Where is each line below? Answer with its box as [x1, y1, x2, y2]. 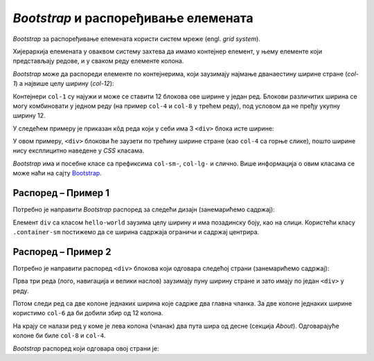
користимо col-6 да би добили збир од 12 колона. [12, 309, 163, 317]
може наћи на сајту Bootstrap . [12, 169, 102, 177]
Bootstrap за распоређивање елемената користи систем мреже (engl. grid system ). [12, 35, 261, 43]
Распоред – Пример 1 [12, 187, 110, 199]
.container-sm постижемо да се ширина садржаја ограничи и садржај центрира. [12, 227, 260, 236]
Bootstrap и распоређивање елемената [12, 10, 253, 26]
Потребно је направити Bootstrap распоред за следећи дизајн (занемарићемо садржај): [12, 205, 275, 214]
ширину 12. [12, 112, 46, 120]
